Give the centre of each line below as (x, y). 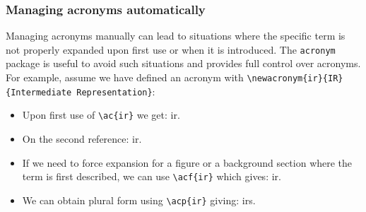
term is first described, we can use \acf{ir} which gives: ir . (152, 176)
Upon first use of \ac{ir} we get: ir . (101, 115)
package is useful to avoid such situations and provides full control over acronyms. (183, 63)
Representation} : (116, 91)
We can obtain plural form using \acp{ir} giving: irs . (139, 200)
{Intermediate (39, 92)
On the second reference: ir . (82, 139)
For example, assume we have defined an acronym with (125, 77)
